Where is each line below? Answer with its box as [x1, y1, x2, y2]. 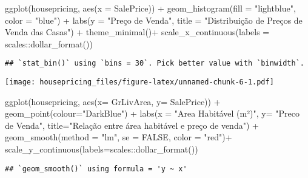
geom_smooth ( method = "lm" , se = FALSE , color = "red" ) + [5, 131, 232, 143]
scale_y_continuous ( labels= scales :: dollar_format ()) [5, 143, 198, 156]
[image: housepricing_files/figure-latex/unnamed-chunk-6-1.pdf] [5, 78, 274, 87]
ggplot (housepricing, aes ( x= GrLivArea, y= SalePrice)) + [5, 95, 221, 108]
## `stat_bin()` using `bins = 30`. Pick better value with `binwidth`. [5, 59, 304, 68]
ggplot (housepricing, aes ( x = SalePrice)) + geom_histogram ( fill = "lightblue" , [5, 2, 296, 14]
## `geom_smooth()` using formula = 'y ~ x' [5, 164, 187, 173]
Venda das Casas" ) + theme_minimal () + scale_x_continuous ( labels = [5, 26, 270, 38]
